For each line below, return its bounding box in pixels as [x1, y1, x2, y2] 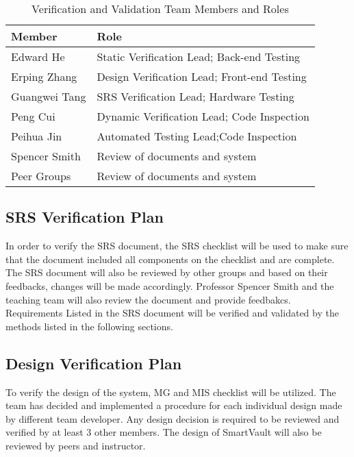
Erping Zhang [11, 69, 77, 84]
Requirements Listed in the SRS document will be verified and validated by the [5, 306, 339, 320]
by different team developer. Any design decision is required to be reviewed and [5, 411, 340, 425]
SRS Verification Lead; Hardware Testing [97, 88, 294, 104]
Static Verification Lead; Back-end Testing [97, 49, 301, 64]
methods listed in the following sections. [5, 319, 173, 333]
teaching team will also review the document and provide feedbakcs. [5, 292, 291, 306]
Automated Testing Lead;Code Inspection [97, 128, 297, 144]
